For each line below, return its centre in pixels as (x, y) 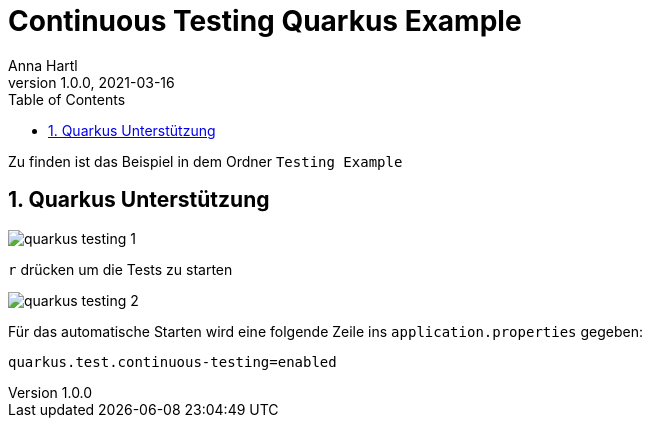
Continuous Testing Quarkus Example (265, 21)
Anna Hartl (43, 65)
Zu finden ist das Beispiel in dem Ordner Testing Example (205, 161)
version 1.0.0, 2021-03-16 (91, 82)
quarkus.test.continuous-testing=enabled (172, 361)
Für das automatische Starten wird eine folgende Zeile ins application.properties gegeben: (326, 331)
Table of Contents (67, 99)
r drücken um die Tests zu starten (120, 269)
